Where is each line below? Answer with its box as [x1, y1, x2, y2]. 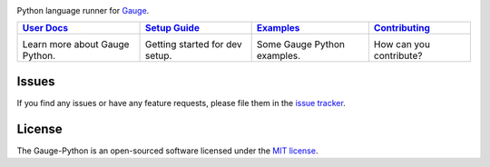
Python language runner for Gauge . [16, 5, 150, 15]
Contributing [373, 22, 431, 34]
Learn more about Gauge [22, 38, 130, 51]
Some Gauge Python [256, 38, 345, 51]
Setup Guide [145, 22, 200, 34]
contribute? [373, 50, 423, 63]
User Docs [22, 22, 68, 34]
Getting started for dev [145, 38, 242, 51]
